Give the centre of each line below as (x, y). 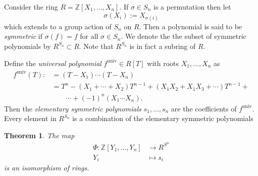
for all (89, 36)
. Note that (96, 46)
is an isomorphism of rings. (47, 168)
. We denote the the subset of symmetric (184, 36)
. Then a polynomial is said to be (191, 26)
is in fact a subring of (163, 46)
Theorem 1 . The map (39, 135)
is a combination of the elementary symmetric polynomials (163, 118)
